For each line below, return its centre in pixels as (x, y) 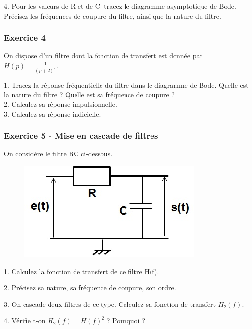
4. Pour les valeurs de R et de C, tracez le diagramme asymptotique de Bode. (120, 6)
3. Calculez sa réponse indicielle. (52, 114)
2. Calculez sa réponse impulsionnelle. (61, 104)
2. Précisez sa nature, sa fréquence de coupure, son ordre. (90, 288)
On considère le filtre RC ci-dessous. (58, 154)
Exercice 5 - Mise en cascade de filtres (81, 136)
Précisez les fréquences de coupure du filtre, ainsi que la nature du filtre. (113, 15)
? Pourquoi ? (126, 320)
